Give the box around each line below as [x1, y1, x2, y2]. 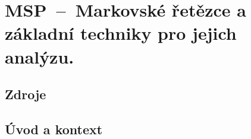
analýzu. [5, 44, 74, 68]
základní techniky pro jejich [5, 21, 237, 45]
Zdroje [5, 85, 46, 103]
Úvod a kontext [5, 119, 103, 138]
